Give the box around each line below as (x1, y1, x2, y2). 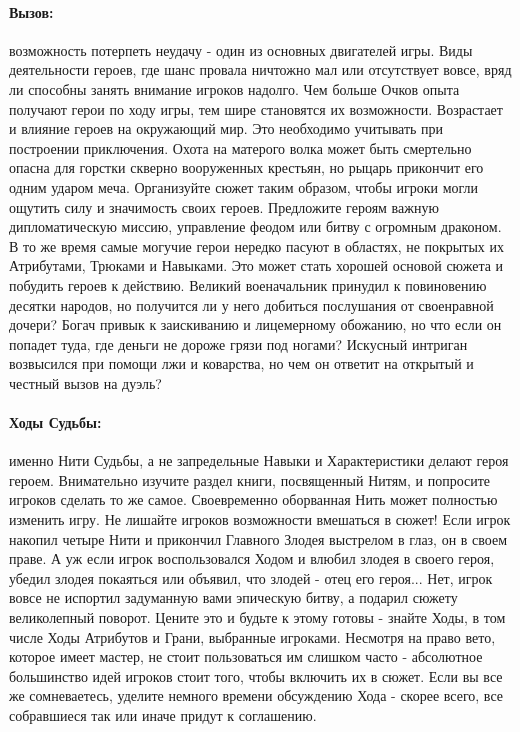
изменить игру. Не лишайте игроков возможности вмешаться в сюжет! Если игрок (9, 509, 511, 530)
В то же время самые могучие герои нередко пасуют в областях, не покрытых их (9, 235, 504, 256)
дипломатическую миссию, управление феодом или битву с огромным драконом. (9, 216, 502, 237)
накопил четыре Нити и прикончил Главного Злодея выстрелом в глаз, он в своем (9, 528, 508, 549)
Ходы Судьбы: (9, 412, 102, 433)
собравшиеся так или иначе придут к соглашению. (9, 705, 317, 725)
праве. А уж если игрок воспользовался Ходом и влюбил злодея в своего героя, (9, 548, 495, 569)
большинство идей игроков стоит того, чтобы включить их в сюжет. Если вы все (9, 665, 503, 686)
